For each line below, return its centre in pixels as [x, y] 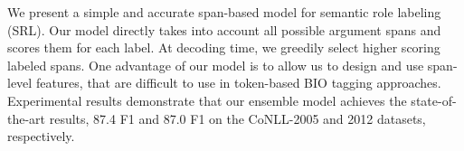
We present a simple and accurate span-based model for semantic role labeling [224, 12]
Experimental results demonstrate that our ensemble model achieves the [207, 100]
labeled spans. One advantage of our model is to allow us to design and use [216, 65]
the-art [27, 118]
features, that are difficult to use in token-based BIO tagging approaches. [238, 83]
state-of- [434, 100]
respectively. [41, 136]
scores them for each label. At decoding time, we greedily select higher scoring [224, 47]
